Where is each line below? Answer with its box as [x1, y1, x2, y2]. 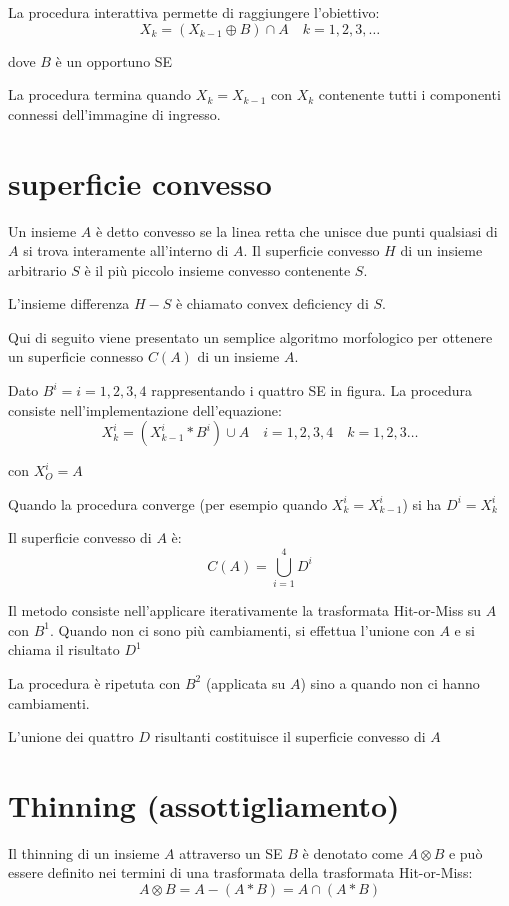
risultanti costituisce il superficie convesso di [154, 726, 426, 747]
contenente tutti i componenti [318, 84, 501, 105]
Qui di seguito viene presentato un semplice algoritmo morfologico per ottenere [8, 326, 493, 347]
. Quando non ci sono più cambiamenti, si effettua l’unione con [50, 619, 435, 640]
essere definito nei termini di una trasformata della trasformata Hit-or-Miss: [8, 862, 473, 883]
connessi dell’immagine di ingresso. [8, 103, 221, 124]
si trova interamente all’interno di [23, 240, 229, 261]
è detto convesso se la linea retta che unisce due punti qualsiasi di [95, 220, 498, 241]
